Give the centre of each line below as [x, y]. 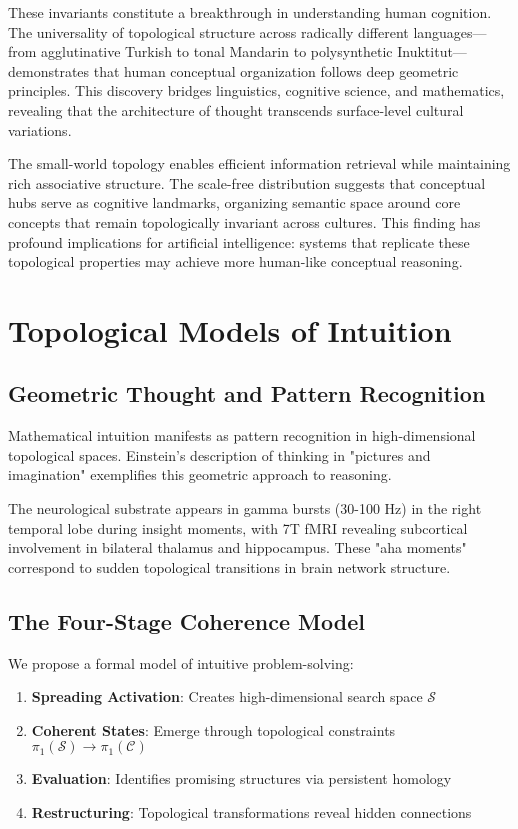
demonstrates [49, 70]
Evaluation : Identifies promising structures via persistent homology [241, 778]
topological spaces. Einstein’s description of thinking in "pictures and [219, 454]
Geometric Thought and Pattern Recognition [247, 393]
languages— [450, 31]
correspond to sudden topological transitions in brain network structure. [229, 566]
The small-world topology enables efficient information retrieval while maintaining [259, 163]
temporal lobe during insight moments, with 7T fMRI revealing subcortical [238, 527]
